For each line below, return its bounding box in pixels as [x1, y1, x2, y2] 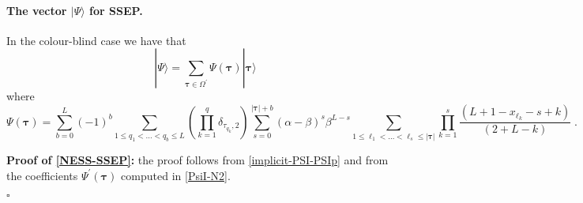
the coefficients [6, 167, 78, 183]
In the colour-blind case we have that [6, 32, 186, 48]
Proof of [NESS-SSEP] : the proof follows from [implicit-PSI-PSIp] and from [6, 152, 389, 168]
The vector [6, 2, 67, 18]
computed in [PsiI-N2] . [121, 167, 231, 183]
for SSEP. [89, 2, 143, 18]
